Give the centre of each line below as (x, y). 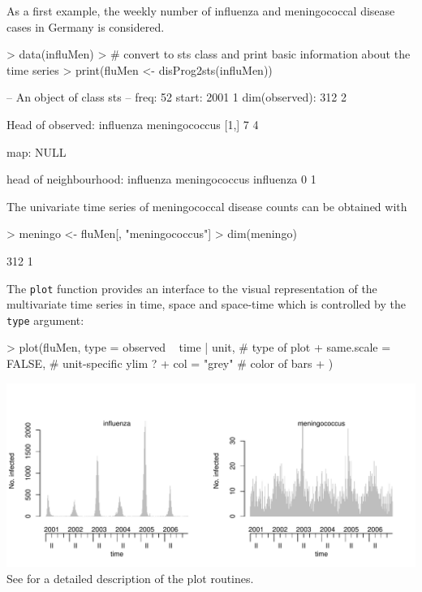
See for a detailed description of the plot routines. (130, 578)
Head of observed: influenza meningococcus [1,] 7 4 (133, 124)
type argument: (45, 320)
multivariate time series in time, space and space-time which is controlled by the (206, 304)
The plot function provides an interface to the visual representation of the (192, 288)
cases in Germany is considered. (86, 26)
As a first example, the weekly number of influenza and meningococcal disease (201, 11)
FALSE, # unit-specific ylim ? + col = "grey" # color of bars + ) (170, 363)
